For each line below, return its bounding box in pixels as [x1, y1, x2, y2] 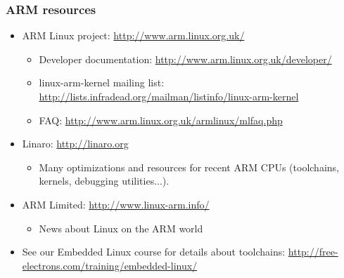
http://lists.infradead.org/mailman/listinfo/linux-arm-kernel [39, 89, 299, 103]
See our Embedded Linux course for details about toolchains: [22, 244, 286, 259]
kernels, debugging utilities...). [39, 173, 170, 188]
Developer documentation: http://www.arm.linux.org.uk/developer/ [39, 51, 332, 66]
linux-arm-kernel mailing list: [39, 75, 165, 90]
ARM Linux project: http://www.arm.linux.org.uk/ [22, 28, 245, 43]
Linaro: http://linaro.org [22, 136, 129, 151]
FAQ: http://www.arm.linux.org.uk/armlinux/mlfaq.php [39, 112, 283, 127]
